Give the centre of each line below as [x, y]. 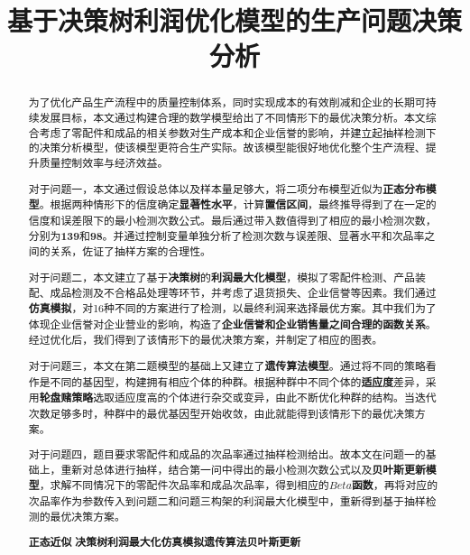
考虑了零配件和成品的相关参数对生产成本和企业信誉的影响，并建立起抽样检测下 [238, 132]
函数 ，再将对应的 [395, 486]
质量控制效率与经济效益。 [104, 162]
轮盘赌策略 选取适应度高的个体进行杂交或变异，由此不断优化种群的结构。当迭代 [238, 398]
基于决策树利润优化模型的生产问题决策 [235, 20]
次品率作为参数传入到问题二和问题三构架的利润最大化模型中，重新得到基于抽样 [227, 501]
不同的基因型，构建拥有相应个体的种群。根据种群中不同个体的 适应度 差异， [238, 382]
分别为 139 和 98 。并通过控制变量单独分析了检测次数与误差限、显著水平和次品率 [226, 236]
